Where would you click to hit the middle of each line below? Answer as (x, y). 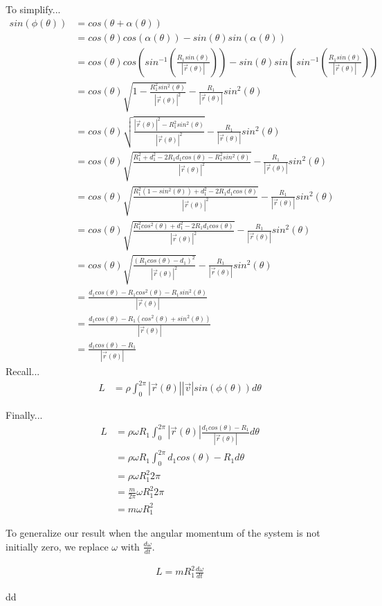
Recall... (23, 371)
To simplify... (33, 9)
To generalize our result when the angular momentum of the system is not (163, 533)
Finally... (24, 415)
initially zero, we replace (57, 546)
